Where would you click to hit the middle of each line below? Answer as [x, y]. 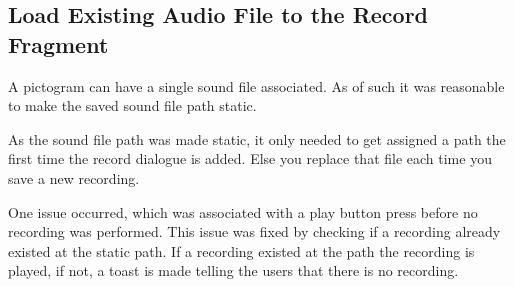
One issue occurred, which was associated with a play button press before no [243, 211]
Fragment [58, 43]
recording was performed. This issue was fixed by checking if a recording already [254, 231]
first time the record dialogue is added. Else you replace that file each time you [250, 158]
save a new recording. [74, 177]
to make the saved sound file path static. [132, 105]
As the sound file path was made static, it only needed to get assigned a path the [257, 138]
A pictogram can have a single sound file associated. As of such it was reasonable [256, 85]
